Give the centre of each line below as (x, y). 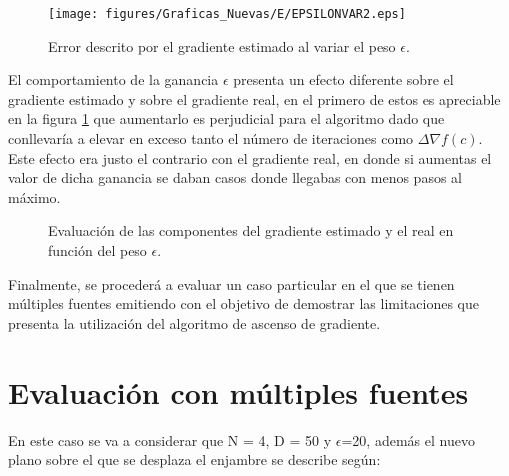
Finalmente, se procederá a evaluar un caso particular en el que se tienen (231, 283)
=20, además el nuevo (408, 439)
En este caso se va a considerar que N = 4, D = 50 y (170, 439)
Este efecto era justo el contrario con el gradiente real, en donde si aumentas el (250, 157)
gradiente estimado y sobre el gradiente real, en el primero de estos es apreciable (254, 98)
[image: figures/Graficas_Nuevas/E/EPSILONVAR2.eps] (227, 14)
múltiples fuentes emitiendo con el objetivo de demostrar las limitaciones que (243, 303)
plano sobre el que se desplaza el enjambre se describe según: (194, 459)
